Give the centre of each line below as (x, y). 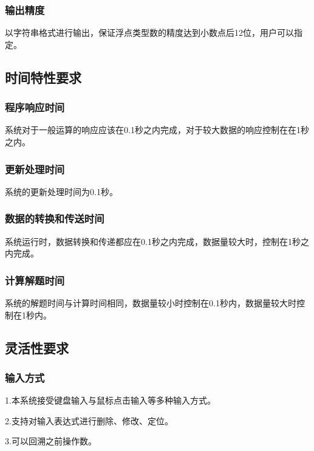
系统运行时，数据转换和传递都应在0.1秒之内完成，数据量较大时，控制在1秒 (153, 241)
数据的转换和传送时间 (55, 219)
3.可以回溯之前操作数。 (51, 441)
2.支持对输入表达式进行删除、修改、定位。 (89, 420)
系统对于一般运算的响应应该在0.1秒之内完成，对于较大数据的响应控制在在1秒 (157, 130)
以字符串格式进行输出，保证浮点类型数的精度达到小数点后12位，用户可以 (149, 33)
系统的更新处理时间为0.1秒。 (61, 191)
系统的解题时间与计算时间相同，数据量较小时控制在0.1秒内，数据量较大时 (151, 303)
